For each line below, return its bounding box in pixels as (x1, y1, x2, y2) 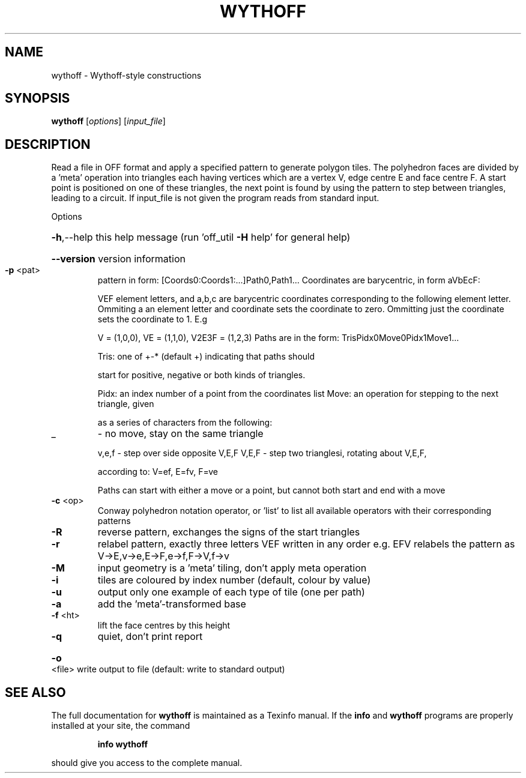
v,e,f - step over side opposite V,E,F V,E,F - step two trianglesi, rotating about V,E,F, (97, 448, 427, 459)
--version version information (51, 253, 186, 265)
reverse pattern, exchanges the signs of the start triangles (97, 526, 360, 538)
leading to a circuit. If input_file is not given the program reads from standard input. (51, 193, 379, 204)
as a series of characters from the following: (97, 417, 273, 428)
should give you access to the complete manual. (51, 758, 243, 768)
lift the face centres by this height (97, 620, 231, 631)
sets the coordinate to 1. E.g (97, 314, 208, 325)
